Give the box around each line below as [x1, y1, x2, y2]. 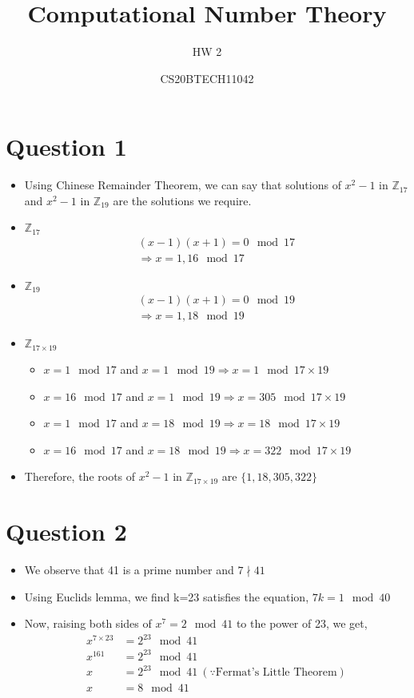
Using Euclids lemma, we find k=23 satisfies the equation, [24, 588, 309, 605]
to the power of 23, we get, [236, 615, 368, 632]
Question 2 [6, 515, 127, 548]
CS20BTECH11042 [160, 69, 254, 86]
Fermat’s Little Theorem [215, 667, 337, 679]
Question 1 [6, 130, 127, 163]
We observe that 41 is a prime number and [24, 561, 234, 578]
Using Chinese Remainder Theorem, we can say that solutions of [24, 176, 341, 193]
